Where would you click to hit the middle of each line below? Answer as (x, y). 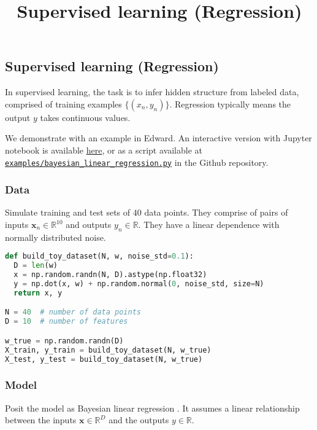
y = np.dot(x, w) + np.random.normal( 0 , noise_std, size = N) (139, 284)
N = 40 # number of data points (73, 312)
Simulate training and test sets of (68, 212)
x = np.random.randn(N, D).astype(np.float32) (110, 275)
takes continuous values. (85, 117)
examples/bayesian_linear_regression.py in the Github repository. (137, 162)
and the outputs (139, 420)
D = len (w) (36, 266)
